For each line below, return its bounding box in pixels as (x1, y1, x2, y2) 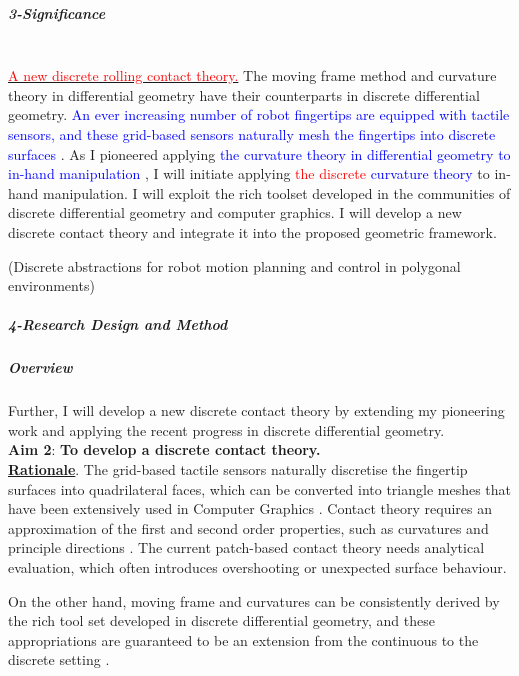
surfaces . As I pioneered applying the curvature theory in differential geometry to (8, 143, 511, 164)
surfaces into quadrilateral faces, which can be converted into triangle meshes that (8, 478, 512, 499)
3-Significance (8, 2, 106, 23)
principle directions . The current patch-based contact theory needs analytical (8, 537, 485, 558)
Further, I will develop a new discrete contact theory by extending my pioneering (8, 400, 505, 421)
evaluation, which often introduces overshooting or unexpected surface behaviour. (8, 556, 507, 577)
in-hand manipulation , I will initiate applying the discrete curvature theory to (8, 163, 490, 184)
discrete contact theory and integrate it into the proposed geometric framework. (8, 221, 497, 242)
